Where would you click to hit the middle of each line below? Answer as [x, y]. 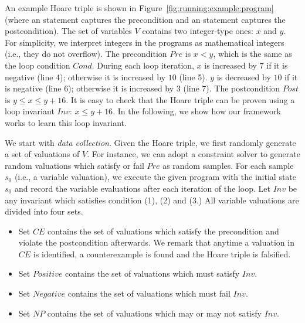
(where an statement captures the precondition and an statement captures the [145, 19]
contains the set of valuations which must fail [149, 293]
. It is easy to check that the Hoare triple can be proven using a [180, 99]
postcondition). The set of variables [68, 31]
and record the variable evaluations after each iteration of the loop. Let [142, 188]
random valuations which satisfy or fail [74, 165]
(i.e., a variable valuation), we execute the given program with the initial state [155, 177]
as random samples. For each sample [228, 165]
